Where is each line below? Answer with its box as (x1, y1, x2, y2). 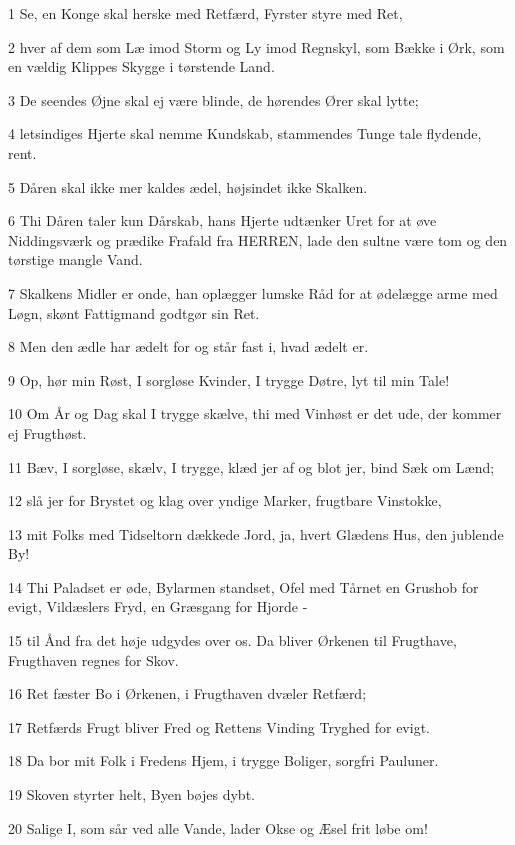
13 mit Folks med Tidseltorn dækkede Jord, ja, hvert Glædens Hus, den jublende (8, 523, 504, 544)
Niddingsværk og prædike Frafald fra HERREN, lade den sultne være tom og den (8, 229, 508, 250)
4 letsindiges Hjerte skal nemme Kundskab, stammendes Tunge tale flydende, (8, 123, 482, 144)
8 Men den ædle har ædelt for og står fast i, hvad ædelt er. (8, 336, 369, 357)
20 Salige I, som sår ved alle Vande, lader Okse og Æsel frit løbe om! (8, 817, 428, 838)
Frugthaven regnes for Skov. (8, 649, 179, 670)
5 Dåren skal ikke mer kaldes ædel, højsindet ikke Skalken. (8, 176, 368, 197)
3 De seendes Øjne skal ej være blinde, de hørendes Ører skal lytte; (8, 89, 419, 110)
